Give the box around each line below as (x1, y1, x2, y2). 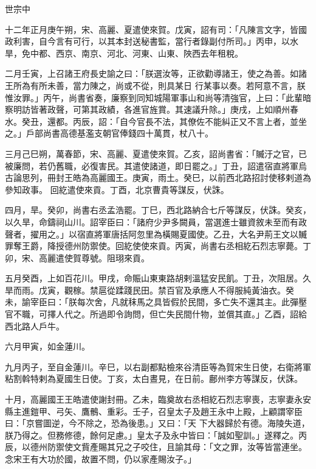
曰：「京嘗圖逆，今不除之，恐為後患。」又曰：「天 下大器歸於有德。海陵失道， (5, 417, 310, 429)
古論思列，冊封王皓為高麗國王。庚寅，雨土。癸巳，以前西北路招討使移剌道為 (5, 171, 311, 184)
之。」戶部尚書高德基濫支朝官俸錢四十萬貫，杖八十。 (5, 127, 213, 139)
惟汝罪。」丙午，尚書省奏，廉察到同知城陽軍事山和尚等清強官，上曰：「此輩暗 (5, 91, 311, 104)
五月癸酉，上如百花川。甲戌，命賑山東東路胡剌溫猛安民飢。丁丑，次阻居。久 (5, 272, 311, 284)
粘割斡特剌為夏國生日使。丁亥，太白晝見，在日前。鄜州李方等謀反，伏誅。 (5, 372, 303, 385)
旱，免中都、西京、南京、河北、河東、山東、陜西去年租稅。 (5, 46, 243, 59)
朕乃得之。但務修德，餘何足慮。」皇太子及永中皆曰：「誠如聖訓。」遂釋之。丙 (5, 428, 307, 441)
